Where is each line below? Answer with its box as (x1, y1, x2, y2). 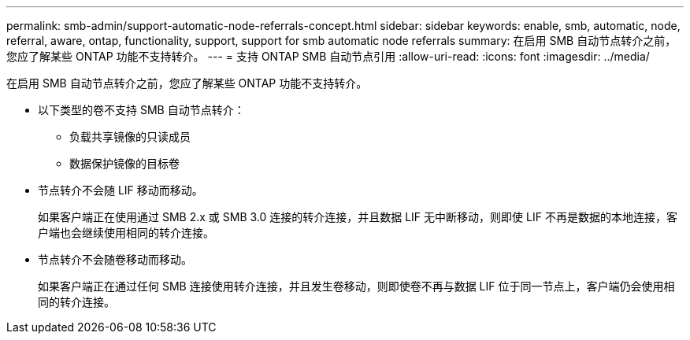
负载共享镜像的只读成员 (69, 130, 191, 143)
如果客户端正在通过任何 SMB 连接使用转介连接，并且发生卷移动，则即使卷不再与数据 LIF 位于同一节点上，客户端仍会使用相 (38, 279, 675, 293)
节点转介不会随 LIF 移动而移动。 (38, 183, 203, 197)
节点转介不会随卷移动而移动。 (38, 253, 192, 266)
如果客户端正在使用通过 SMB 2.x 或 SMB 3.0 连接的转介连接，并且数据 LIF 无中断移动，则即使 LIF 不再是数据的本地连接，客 (38, 210, 677, 224)
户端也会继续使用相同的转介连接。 (38, 226, 214, 239)
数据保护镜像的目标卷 (69, 157, 180, 170)
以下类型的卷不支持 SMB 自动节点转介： (38, 103, 245, 116)
